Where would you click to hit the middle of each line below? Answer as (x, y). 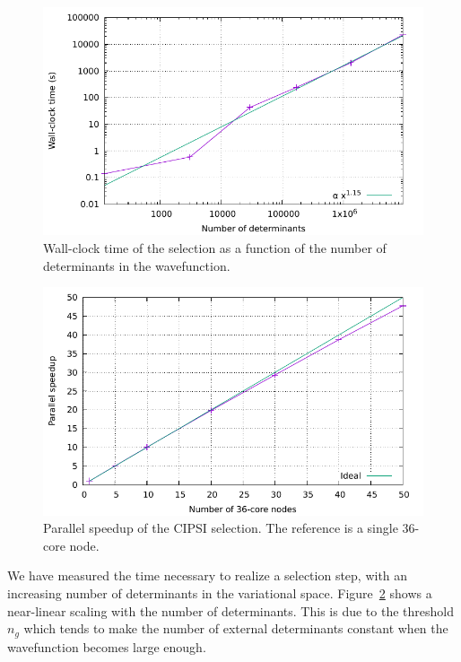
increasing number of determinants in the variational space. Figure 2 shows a (220, 592)
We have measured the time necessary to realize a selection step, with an (208, 575)
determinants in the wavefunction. (137, 265)
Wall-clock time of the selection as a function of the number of (215, 247)
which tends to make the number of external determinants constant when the (236, 628)
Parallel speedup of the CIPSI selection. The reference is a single (221, 528)
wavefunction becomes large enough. (107, 646)
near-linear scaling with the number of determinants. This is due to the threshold (230, 610)
